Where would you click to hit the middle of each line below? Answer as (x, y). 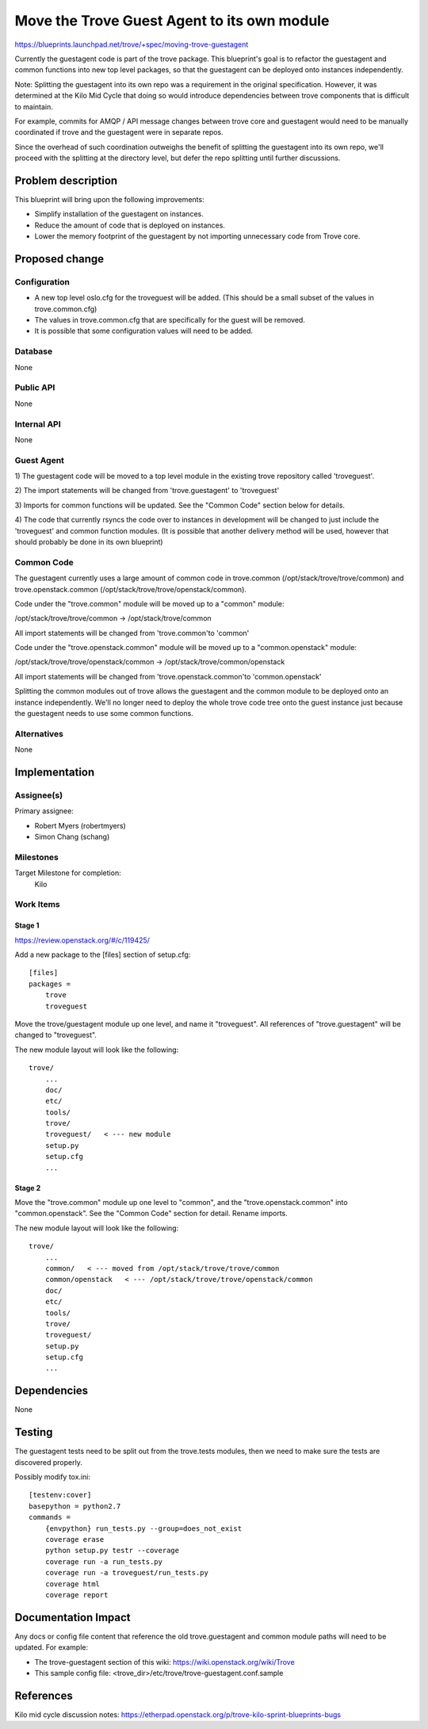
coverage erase (75, 1540)
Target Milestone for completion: (68, 873)
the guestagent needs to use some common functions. (104, 713)
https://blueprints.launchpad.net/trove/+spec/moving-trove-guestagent (132, 44)
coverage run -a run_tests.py (103, 1561)
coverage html (73, 1584)
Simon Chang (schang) (72, 837)
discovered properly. (48, 1462)
